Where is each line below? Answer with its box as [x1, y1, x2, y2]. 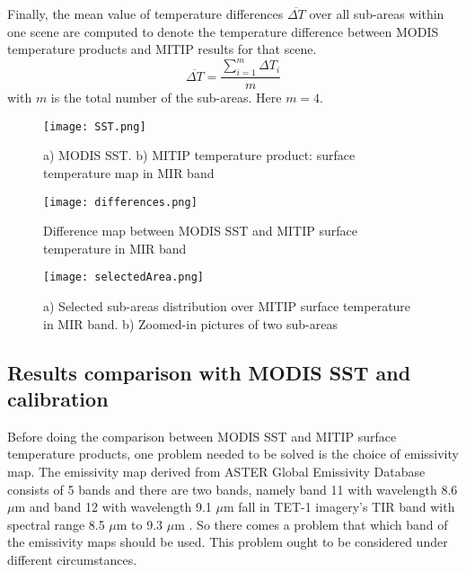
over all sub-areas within [309, 4, 444, 22]
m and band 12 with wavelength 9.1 [14, 497, 212, 516]
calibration [7, 385, 109, 413]
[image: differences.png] [43, 195, 198, 209]
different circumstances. [7, 550, 137, 568]
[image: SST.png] [43, 120, 146, 133]
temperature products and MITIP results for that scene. [7, 40, 317, 58]
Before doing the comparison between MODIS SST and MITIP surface [7, 426, 397, 445]
